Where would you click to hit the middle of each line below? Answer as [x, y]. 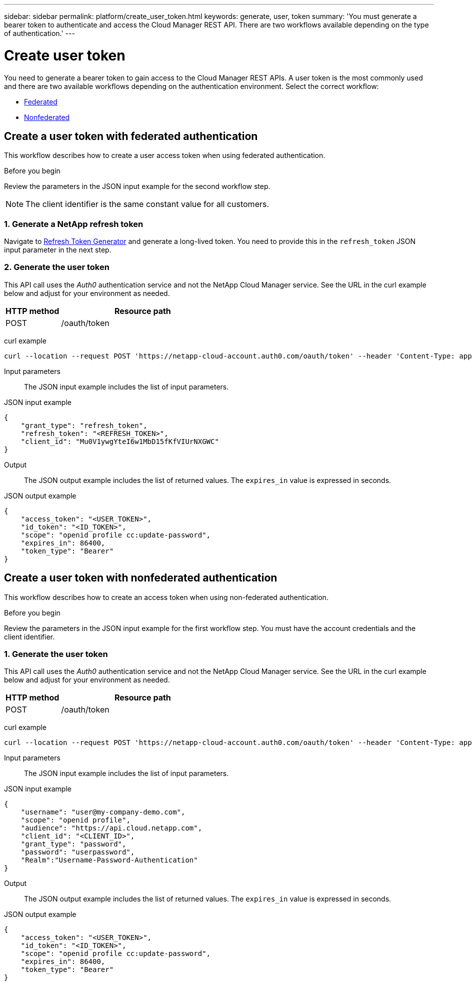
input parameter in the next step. [58, 250]
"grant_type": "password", [73, 844]
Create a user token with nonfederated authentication [141, 578]
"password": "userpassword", [78, 852]
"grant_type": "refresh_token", [84, 425]
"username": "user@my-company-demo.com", [103, 812]
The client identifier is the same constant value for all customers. [147, 204]
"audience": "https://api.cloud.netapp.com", [111, 828]
